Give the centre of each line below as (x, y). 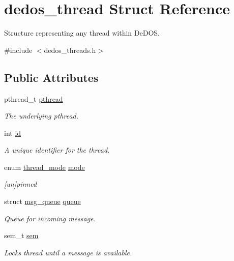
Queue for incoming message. (50, 218)
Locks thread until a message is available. (68, 252)
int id (13, 133)
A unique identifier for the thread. (57, 150)
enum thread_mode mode (45, 167)
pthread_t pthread (34, 98)
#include (18, 50)
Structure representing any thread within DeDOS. (82, 33)
